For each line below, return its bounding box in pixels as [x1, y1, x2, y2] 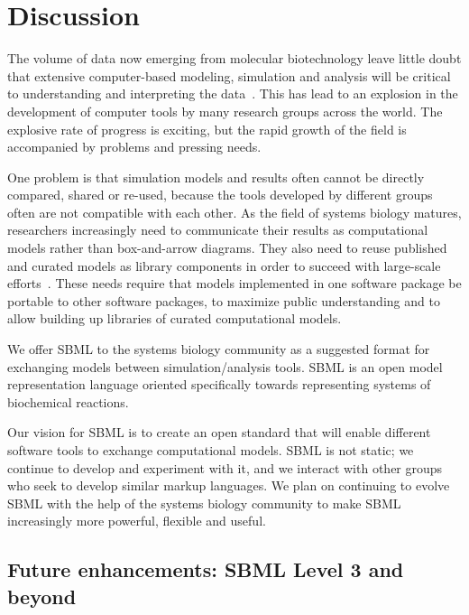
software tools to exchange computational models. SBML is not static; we [7, 441, 414, 459]
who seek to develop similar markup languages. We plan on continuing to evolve [7, 476, 450, 495]
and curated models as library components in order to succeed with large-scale [7, 256, 441, 275]
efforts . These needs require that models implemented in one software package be [7, 274, 462, 293]
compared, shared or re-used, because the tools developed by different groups [7, 185, 433, 204]
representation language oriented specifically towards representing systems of [7, 375, 431, 394]
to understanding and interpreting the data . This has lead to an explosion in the [7, 84, 458, 103]
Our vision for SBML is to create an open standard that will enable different [7, 423, 431, 442]
